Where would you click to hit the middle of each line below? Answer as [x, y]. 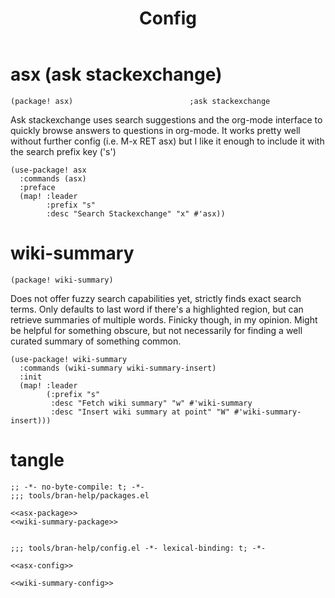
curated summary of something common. [96, 341]
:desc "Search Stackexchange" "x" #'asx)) [136, 213]
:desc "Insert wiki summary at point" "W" [140, 412]
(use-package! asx [48, 170]
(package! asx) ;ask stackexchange [140, 101]
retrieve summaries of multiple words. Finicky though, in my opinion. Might [164, 319]
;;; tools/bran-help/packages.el [80, 495]
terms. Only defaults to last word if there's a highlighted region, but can [157, 309]
